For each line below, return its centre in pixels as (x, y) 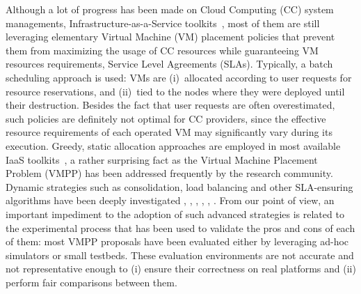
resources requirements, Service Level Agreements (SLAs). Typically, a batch (169, 64)
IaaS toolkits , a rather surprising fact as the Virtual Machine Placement (162, 159)
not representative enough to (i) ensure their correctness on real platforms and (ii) (181, 269)
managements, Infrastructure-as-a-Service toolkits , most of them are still (163, 23)
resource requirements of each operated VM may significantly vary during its (169, 132)
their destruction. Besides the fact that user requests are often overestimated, (170, 105)
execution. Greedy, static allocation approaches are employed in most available (173, 145)
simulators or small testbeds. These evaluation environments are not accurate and (180, 255)
